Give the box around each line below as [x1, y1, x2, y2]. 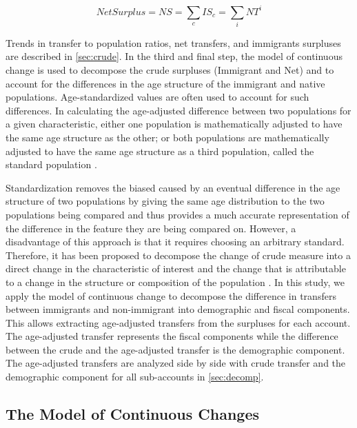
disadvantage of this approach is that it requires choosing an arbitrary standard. [6, 234, 345, 249]
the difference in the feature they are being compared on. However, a [6, 221, 296, 235]
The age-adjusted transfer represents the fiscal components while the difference [6, 329, 338, 343]
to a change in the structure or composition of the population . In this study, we [6, 274, 345, 289]
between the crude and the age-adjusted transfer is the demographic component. [6, 342, 345, 356]
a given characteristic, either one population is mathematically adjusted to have [6, 116, 343, 131]
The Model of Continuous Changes [6, 403, 260, 425]
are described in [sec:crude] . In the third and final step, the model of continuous [6, 49, 343, 63]
